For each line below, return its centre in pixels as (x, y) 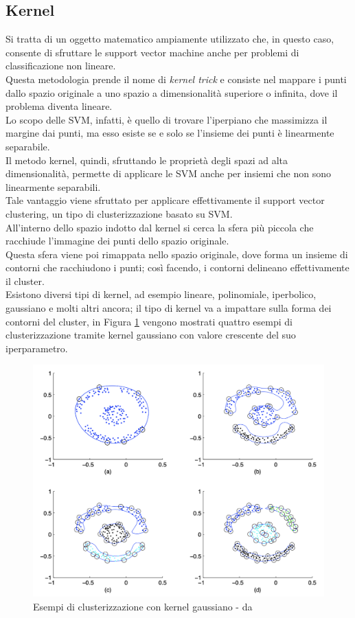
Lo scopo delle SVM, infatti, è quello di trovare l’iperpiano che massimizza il (167, 119)
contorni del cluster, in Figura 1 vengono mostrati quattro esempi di (149, 321)
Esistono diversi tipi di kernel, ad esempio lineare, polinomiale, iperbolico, (161, 294)
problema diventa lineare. (59, 106)
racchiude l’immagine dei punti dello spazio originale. (117, 241)
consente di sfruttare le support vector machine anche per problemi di (152, 52)
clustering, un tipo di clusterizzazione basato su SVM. (119, 213)
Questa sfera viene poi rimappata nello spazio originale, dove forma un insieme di (177, 254)
